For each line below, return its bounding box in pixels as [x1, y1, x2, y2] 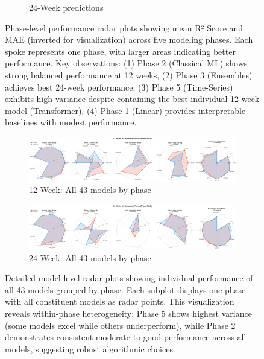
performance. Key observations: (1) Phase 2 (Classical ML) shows [5, 57, 248, 69]
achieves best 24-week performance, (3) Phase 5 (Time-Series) [5, 80, 233, 93]
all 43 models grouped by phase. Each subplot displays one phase [5, 283, 246, 296]
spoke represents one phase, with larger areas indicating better [5, 45, 236, 57]
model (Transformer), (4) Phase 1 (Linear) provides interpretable [5, 104, 246, 116]
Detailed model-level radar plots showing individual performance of [5, 272, 253, 284]
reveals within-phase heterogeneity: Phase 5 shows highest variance [5, 307, 252, 319]
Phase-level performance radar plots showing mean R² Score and [5, 21, 244, 34]
